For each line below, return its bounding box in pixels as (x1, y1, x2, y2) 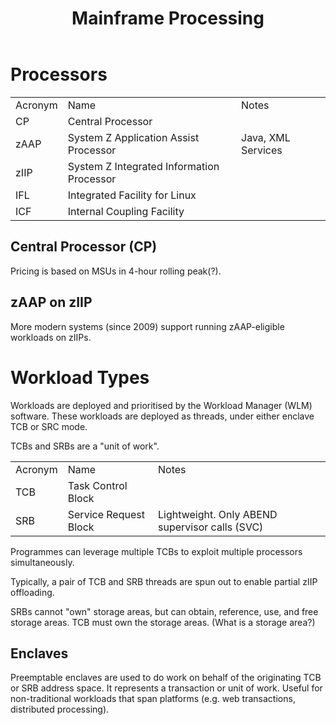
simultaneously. (10, 556, 75, 568)
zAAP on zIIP (10, 294, 93, 311)
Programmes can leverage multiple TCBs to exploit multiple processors (10, 545, 303, 557)
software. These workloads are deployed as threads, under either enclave (10, 410, 315, 422)
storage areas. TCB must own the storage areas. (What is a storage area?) (10, 616, 316, 628)
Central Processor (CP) (10, 238, 158, 256)
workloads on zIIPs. (10, 331, 92, 343)
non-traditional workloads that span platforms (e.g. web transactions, (10, 693, 296, 705)
